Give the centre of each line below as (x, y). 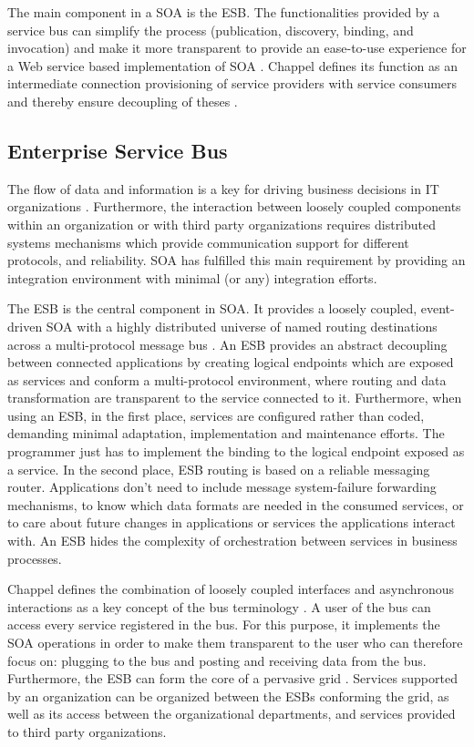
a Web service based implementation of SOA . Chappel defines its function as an (232, 65)
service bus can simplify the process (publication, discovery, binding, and (211, 30)
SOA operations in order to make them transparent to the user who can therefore (235, 643)
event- (438, 308)
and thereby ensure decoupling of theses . (123, 101)
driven (25, 326)
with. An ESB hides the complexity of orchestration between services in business (232, 541)
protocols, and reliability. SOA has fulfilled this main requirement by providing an (237, 260)
